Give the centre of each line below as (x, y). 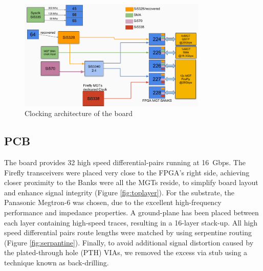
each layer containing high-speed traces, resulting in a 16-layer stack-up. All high (131, 222)
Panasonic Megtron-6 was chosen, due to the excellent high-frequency (113, 202)
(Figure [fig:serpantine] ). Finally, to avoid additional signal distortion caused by (129, 242)
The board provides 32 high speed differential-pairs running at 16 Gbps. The (125, 162)
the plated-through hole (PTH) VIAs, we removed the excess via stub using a (126, 252)
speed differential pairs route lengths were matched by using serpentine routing (128, 232)
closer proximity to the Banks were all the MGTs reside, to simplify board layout (131, 182)
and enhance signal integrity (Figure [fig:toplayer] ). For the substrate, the (119, 192)
